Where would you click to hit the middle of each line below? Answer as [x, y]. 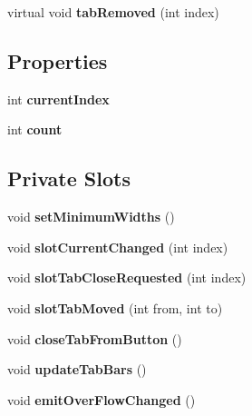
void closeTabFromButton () [95, 338]
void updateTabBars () [77, 369]
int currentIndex [58, 99]
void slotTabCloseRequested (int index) [127, 277]
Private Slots [69, 178]
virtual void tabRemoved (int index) [113, 12]
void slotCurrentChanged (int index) [118, 247]
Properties [58, 60]
